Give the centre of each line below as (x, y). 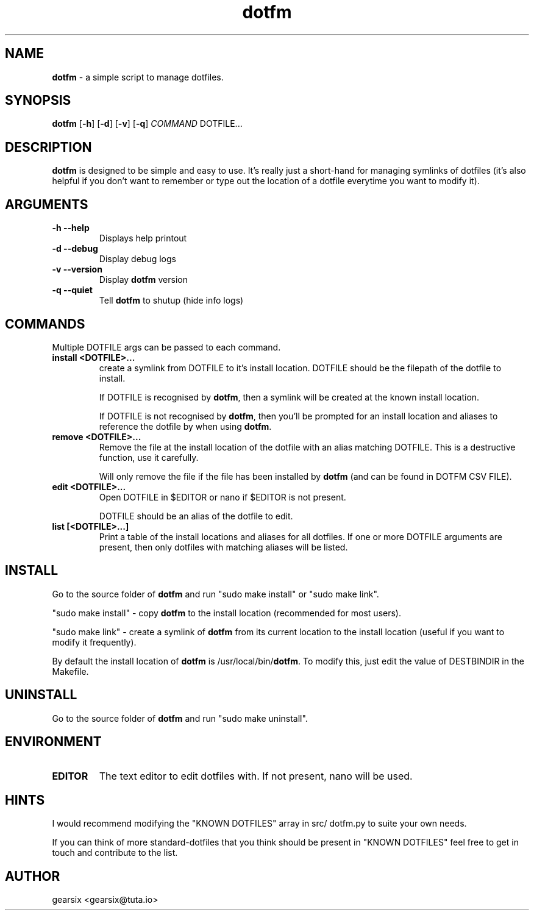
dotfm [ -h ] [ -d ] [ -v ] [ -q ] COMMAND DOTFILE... (147, 124)
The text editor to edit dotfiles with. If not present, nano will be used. (256, 776)
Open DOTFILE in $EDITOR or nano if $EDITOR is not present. (222, 497)
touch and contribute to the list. (115, 853)
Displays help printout (143, 238)
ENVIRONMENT (53, 742)
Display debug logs (137, 259)
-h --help (71, 228)
